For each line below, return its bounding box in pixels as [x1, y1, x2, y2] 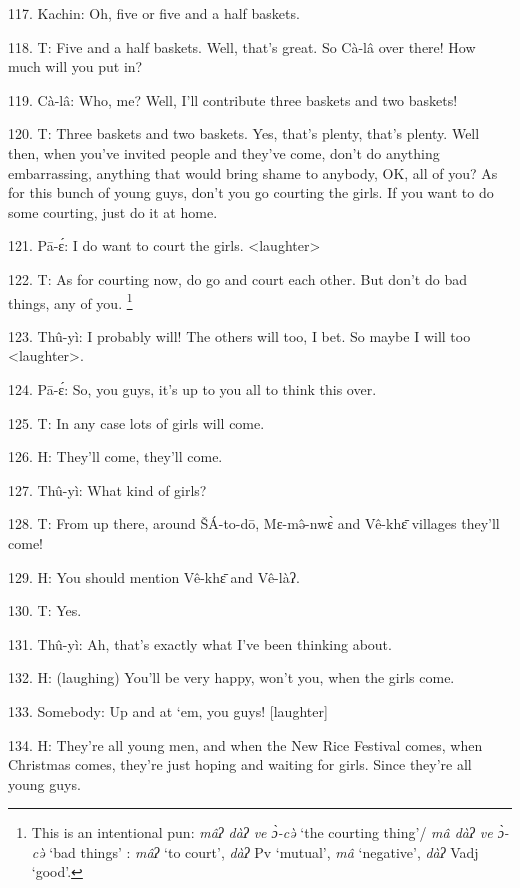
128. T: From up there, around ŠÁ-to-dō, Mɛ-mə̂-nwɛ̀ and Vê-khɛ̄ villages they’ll [8, 513, 500, 534]
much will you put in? [8, 56, 143, 77]
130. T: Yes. [8, 600, 82, 621]
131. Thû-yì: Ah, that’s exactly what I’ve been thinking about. [8, 633, 392, 654]
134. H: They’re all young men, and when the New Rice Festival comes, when [8, 734, 483, 755]
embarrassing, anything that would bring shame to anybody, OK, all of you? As [8, 162, 498, 183]
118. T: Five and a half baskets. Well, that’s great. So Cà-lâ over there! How [8, 36, 476, 57]
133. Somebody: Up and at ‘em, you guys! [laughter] [8, 700, 328, 721]
